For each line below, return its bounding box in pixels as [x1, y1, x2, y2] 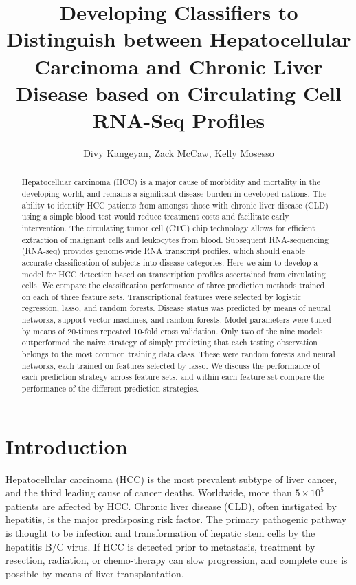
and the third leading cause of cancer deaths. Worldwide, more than [5, 485, 292, 500]
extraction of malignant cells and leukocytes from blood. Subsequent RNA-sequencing [21, 233, 329, 245]
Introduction [5, 432, 128, 460]
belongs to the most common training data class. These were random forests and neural [21, 348, 335, 360]
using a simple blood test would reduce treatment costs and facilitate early [21, 211, 289, 222]
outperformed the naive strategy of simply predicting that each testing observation [21, 337, 318, 348]
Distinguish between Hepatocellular [6, 25, 351, 53]
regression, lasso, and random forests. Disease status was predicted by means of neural [21, 302, 331, 314]
